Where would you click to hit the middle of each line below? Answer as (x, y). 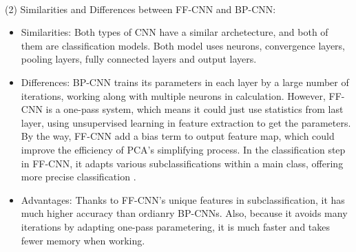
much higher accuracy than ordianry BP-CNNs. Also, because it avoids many (184, 213)
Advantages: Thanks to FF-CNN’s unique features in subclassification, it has (183, 199)
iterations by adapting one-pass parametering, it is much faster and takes (176, 226)
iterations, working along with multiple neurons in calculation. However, (173, 95)
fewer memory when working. (83, 240)
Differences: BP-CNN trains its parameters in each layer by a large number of (185, 82)
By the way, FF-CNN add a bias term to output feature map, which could (178, 136)
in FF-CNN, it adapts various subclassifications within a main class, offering (182, 163)
